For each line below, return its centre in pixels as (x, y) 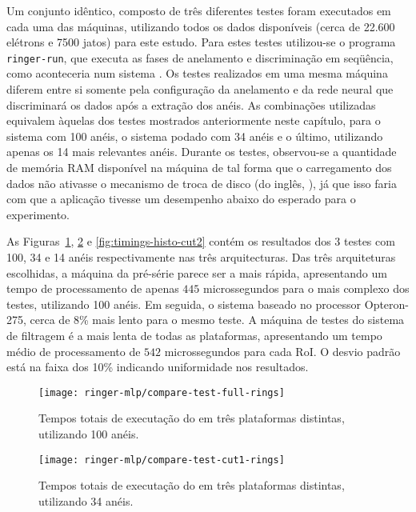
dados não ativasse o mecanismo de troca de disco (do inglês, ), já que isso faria (202, 183)
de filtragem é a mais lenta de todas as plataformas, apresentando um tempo (194, 335)
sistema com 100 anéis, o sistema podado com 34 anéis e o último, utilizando (195, 136)
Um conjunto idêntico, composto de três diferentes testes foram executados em (199, 10)
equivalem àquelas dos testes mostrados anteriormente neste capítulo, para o (194, 120)
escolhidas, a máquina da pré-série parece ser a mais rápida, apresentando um (197, 272)
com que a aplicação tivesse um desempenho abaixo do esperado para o (181, 199)
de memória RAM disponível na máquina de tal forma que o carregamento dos (199, 167)
